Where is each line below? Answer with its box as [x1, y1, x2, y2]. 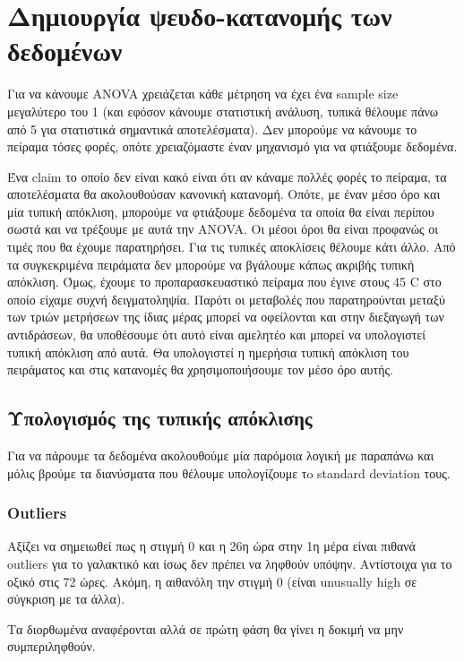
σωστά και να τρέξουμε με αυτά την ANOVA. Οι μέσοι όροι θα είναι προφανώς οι [7, 219, 439, 238]
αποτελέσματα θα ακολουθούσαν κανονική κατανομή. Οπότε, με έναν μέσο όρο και [7, 185, 441, 203]
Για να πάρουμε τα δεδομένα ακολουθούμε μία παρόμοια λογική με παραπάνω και [7, 446, 434, 465]
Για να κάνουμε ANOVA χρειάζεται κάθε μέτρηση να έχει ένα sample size [7, 84, 399, 103]
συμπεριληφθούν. [7, 637, 96, 656]
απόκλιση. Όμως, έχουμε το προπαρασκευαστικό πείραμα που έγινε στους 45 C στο [7, 272, 442, 291]
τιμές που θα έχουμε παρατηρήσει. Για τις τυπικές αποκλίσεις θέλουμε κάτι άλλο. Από [7, 237, 456, 256]
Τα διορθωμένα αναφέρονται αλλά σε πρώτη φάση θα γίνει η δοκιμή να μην [7, 619, 404, 638]
